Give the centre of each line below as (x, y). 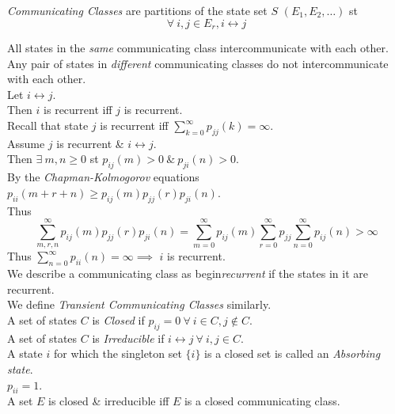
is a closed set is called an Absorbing (292, 353)
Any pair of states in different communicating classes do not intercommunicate (198, 63)
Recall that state (48, 125)
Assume (26, 143)
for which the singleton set (118, 353)
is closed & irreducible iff (109, 401)
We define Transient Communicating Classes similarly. (139, 304)
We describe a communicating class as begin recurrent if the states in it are (188, 273)
